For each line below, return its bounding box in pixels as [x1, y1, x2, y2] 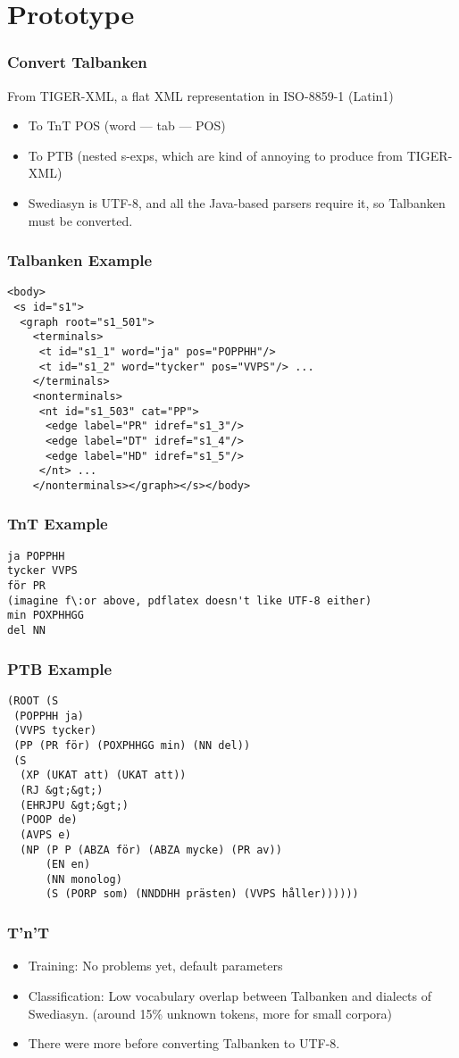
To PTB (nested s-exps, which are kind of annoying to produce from [28, 146, 403, 164]
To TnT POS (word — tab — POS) [28, 116, 226, 135]
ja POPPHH [7, 549, 65, 562]
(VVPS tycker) [13, 724, 97, 737]
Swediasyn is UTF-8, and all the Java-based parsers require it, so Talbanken [28, 193, 446, 212]
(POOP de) [20, 813, 78, 827]
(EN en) [45, 858, 91, 871]
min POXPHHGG [7, 609, 84, 622]
